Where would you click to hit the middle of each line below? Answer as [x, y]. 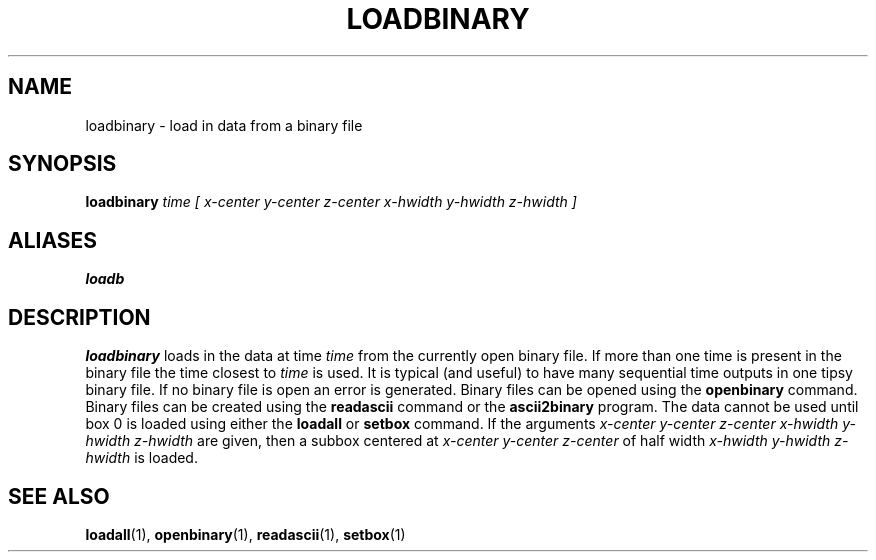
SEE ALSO [59, 496]
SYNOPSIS [62, 164]
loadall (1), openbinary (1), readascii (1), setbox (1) [245, 534]
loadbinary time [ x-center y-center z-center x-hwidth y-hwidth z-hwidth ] [331, 202]
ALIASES [53, 240]
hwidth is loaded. [141, 458]
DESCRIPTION [79, 317]
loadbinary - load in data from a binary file [224, 125]
